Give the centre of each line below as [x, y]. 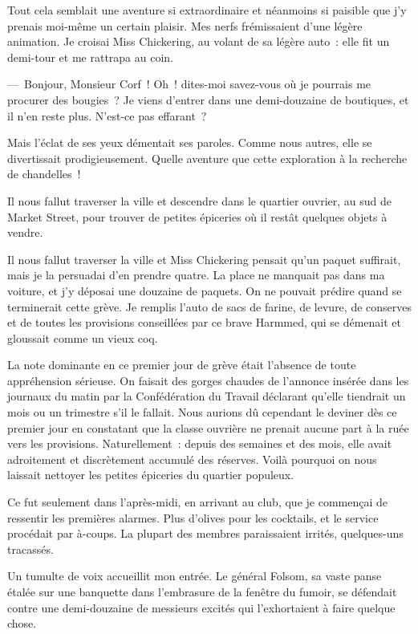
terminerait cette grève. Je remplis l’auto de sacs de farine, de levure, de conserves [209, 306]
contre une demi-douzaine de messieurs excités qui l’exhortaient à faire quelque [201, 607]
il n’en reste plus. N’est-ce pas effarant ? [107, 115]
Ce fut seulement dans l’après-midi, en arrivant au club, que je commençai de [197, 502]
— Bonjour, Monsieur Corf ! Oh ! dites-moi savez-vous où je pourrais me [189, 84]
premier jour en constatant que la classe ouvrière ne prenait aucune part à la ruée [208, 427]
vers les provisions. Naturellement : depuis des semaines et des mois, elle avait [200, 443]
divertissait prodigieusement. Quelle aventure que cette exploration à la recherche [207, 158]
